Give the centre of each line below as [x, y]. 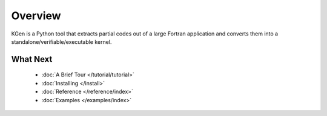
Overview [36, 16]
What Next [32, 59]
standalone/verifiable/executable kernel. [61, 41]
